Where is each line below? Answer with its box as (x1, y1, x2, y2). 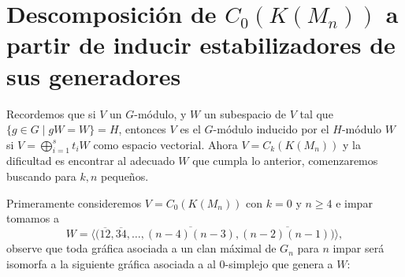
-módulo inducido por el (213, 121, 329, 137)
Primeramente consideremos (6, 194, 142, 211)
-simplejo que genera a (225, 255, 333, 271)
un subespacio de (203, 105, 286, 122)
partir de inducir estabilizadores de (6, 28, 396, 61)
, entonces (118, 121, 166, 137)
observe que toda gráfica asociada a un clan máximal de (6, 240, 277, 256)
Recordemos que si (6, 105, 96, 122)
